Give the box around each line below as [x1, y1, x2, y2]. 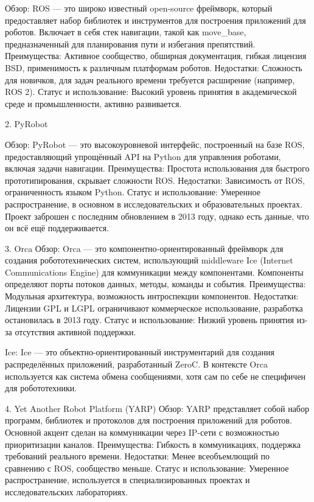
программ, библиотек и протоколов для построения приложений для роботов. [5, 414, 292, 427]
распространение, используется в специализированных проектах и [5, 473, 250, 486]
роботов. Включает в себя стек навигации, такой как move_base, [5, 26, 246, 38]
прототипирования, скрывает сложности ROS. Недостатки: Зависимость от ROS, [5, 173, 305, 186]
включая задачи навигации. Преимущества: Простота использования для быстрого [5, 162, 310, 175]
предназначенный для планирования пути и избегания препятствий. [5, 37, 256, 50]
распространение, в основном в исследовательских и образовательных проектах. [5, 197, 302, 210]
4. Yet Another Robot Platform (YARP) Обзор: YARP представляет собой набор [5, 402, 309, 414]
